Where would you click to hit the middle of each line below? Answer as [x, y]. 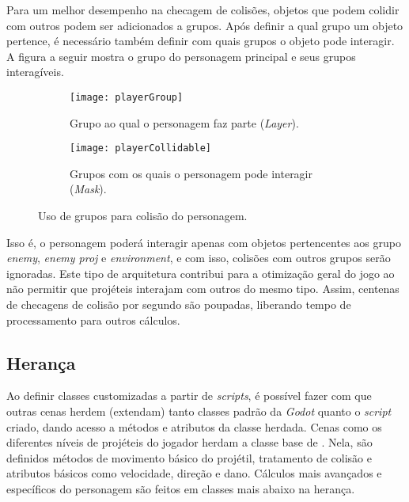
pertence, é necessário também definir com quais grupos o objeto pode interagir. [201, 41]
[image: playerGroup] [127, 97]
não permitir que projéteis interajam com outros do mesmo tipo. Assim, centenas [203, 289]
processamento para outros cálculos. [93, 319]
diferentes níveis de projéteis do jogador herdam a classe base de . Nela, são [189, 442]
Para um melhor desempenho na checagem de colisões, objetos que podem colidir [203, 10]
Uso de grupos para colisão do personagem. [143, 216]
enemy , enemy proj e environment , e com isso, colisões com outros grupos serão [199, 258]
